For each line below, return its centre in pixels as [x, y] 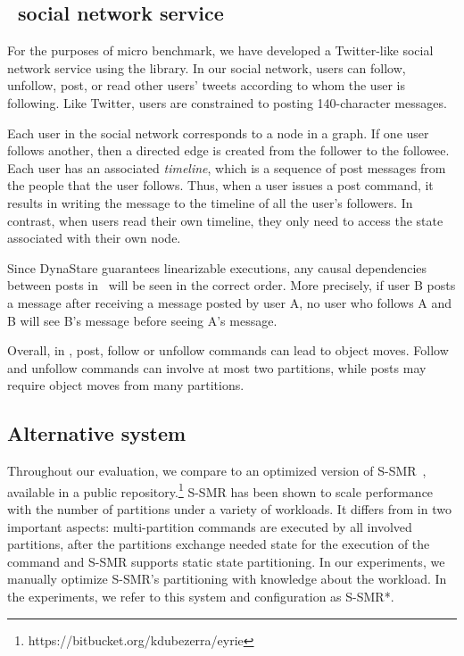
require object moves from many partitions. [126, 385]
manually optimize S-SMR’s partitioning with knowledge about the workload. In [227, 579]
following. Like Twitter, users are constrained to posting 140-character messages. [227, 102]
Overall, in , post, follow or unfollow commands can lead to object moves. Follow [228, 350]
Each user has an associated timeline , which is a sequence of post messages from [227, 167]
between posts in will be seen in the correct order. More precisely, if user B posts [232, 285]
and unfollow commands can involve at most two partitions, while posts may [217, 367]
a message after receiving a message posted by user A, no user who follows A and [230, 302]
